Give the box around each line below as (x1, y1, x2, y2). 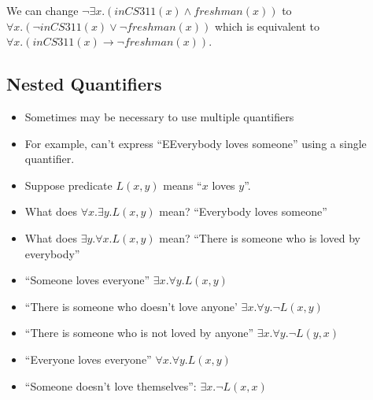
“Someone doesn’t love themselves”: (24, 377, 197, 394)
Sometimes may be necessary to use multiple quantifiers (24, 108, 294, 124)
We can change (6, 2, 79, 18)
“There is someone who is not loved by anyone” (24, 324, 254, 341)
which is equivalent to (214, 17, 320, 34)
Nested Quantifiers (6, 72, 162, 96)
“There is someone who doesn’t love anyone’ (24, 298, 238, 314)
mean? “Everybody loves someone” (159, 203, 327, 220)
